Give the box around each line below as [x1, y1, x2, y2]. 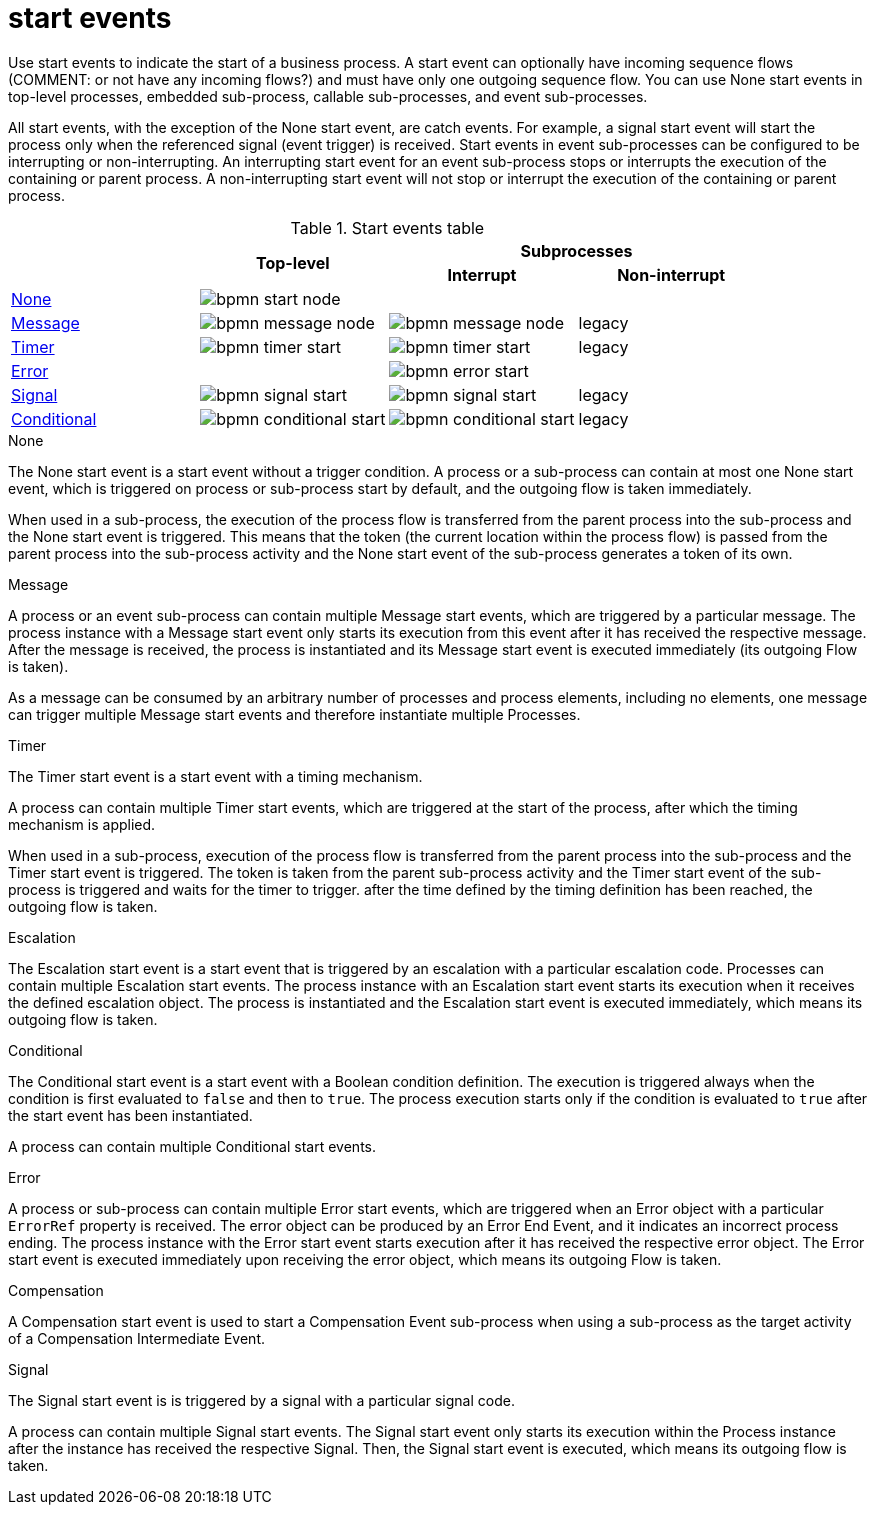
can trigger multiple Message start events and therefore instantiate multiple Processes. [8, 705, 581, 723]
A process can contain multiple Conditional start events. [8, 1137, 376, 1155]
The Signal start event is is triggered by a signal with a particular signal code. [8, 1391, 515, 1409]
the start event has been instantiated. [8, 1106, 253, 1124]
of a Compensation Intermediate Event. [8, 1329, 266, 1347]
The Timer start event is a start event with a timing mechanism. [8, 767, 423, 785]
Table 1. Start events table [290, 217, 485, 238]
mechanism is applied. [8, 815, 156, 833]
